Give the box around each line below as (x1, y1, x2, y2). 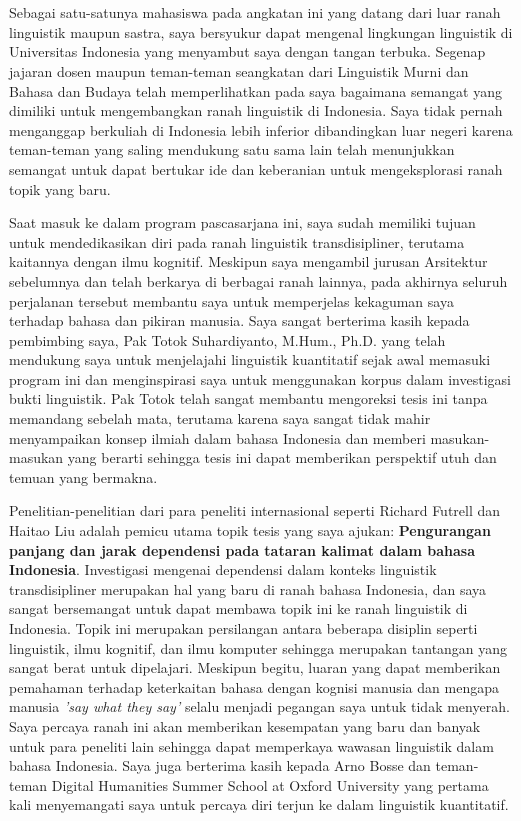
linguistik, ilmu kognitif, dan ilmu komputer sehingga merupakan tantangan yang (9, 637, 508, 658)
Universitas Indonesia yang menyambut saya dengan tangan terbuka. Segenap (9, 41, 486, 62)
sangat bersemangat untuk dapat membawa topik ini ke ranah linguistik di (9, 598, 468, 619)
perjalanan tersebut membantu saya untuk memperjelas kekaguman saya (9, 290, 454, 311)
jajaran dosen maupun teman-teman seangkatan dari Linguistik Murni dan (9, 60, 469, 81)
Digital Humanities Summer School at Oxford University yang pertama (51, 774, 489, 795)
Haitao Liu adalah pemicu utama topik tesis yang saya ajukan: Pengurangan (9, 520, 491, 541)
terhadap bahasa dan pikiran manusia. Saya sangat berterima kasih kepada (9, 310, 470, 331)
